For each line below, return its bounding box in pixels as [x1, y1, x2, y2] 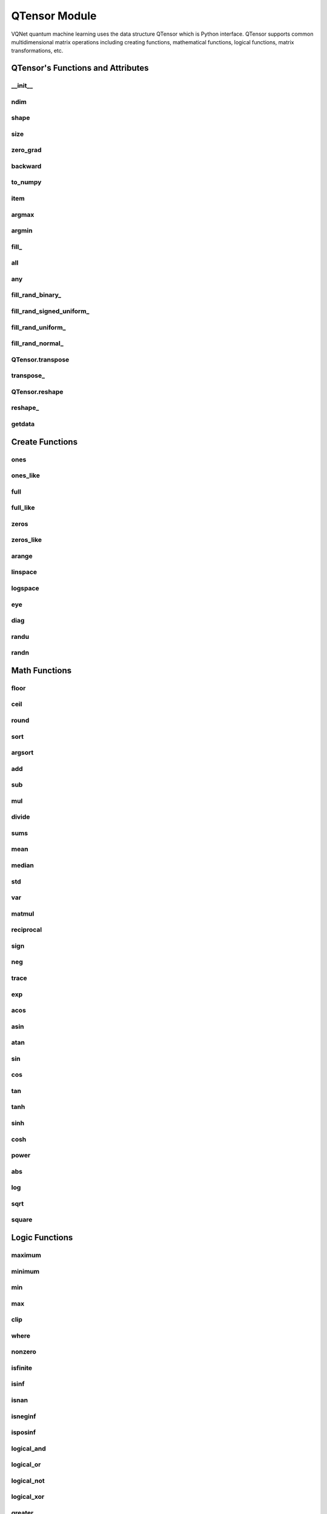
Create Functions [11, 437, 78, 447]
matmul [11, 909, 35, 917]
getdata [11, 420, 35, 428]
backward [11, 162, 42, 170]
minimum [11, 1267, 40, 1275]
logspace [11, 584, 39, 592]
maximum [11, 1251, 42, 1259]
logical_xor [11, 1493, 45, 1501]
